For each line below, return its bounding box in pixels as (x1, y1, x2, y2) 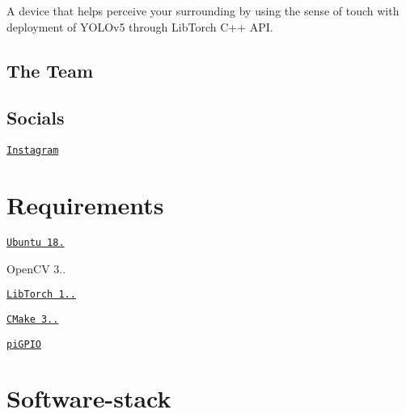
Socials (6, 105, 65, 130)
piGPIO (6, 338, 41, 350)
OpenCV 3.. (6, 260, 66, 277)
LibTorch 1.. (6, 289, 76, 301)
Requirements (6, 188, 164, 222)
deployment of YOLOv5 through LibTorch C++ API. (6, 18, 273, 35)
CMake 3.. (6, 313, 59, 325)
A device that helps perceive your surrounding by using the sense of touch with (6, 2, 400, 19)
